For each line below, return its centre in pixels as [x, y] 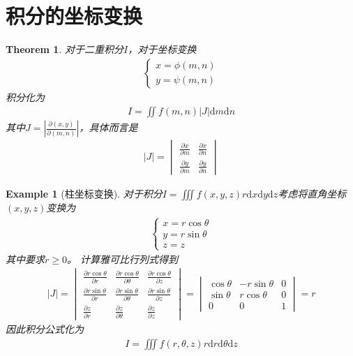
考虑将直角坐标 [312, 194]
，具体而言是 [108, 127]
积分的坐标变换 [74, 16]
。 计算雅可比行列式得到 [122, 259]
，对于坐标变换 [162, 49]
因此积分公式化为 [45, 329]
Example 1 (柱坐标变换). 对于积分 [84, 194]
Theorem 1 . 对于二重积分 [65, 49]
